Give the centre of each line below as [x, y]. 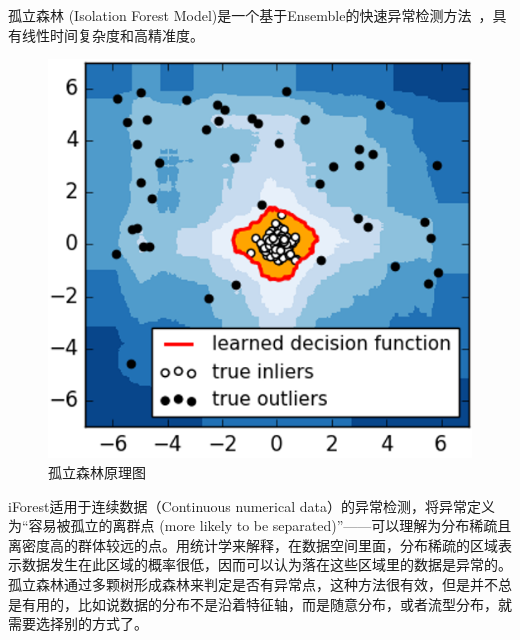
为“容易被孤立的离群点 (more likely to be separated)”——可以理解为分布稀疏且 [260, 525]
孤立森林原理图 [97, 471]
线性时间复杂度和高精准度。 [112, 34]
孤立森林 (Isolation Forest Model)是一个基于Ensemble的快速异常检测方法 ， [250, 15]
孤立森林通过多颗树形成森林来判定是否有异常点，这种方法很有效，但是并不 [253, 583]
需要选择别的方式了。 [78, 623]
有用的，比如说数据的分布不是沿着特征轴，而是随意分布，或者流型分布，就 [266, 603]
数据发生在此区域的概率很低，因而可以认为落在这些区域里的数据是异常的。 [266, 564]
